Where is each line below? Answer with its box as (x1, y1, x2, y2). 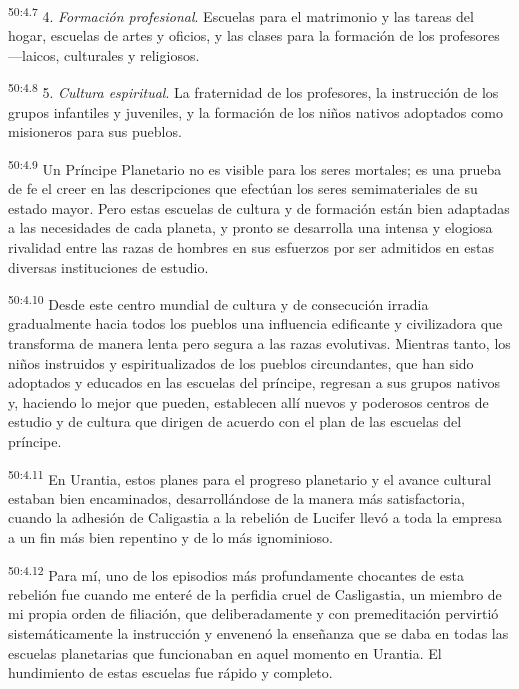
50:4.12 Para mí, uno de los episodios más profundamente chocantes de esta (8, 561, 464, 585)
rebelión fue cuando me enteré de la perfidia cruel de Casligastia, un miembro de (8, 583, 502, 604)
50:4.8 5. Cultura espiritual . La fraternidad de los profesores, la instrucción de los (8, 79, 499, 103)
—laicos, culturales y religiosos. (8, 44, 200, 65)
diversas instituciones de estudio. (8, 256, 209, 277)
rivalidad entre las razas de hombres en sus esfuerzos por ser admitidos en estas (8, 236, 494, 257)
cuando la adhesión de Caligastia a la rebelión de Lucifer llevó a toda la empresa (8, 507, 503, 528)
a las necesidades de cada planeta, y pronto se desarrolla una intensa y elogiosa (8, 217, 493, 238)
